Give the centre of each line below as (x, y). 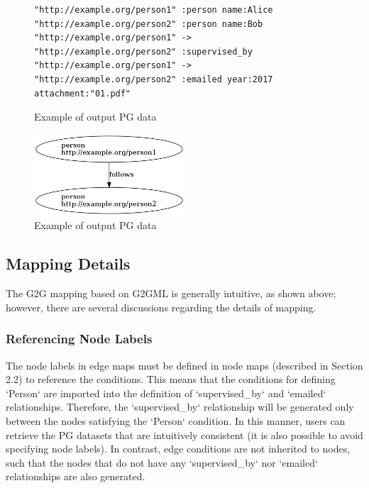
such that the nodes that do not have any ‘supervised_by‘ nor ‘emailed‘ (162, 462)
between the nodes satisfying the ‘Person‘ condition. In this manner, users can (176, 420)
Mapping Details (68, 264)
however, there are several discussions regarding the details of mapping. (161, 307)
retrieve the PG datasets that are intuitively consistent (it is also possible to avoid (184, 434)
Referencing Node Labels (79, 339)
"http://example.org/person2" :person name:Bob (149, 24)
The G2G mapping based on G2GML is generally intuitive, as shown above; (171, 293)
